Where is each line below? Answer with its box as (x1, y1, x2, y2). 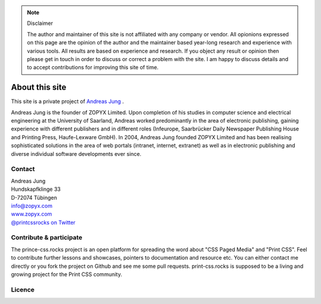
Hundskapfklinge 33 (11, 185, 61, 193)
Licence (11, 285, 35, 293)
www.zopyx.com (11, 210, 52, 217)
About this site (11, 82, 67, 92)
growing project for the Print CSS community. (11, 271, 122, 278)
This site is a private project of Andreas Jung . (11, 98, 124, 105)
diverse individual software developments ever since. (11, 150, 142, 157)
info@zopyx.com (11, 202, 53, 209)
